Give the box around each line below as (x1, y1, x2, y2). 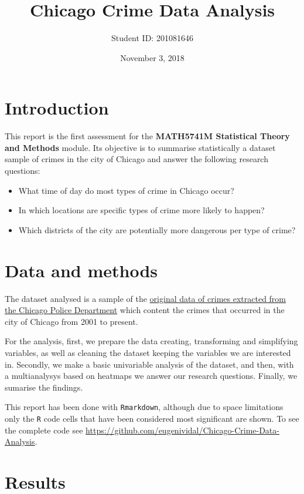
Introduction (5, 96, 109, 120)
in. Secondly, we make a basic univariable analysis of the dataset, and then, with (5, 358, 294, 370)
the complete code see (5, 424, 83, 436)
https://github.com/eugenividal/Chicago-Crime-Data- (86, 424, 279, 436)
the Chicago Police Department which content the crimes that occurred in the (5, 304, 285, 316)
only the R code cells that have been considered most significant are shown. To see (5, 412, 299, 424)
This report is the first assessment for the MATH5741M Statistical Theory (5, 130, 290, 142)
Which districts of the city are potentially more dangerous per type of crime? (18, 223, 296, 236)
